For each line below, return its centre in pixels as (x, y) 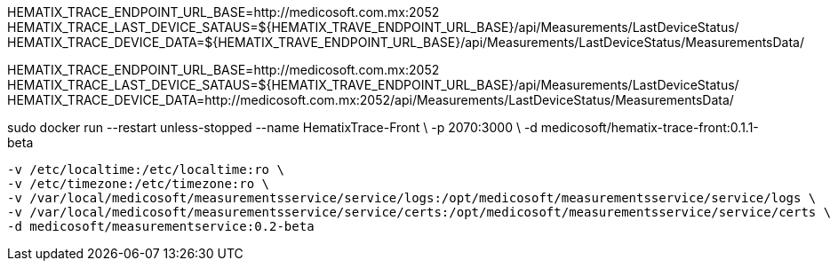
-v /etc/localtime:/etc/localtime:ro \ (146, 169)
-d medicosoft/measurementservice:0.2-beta (161, 226)
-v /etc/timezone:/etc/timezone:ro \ (139, 184)
